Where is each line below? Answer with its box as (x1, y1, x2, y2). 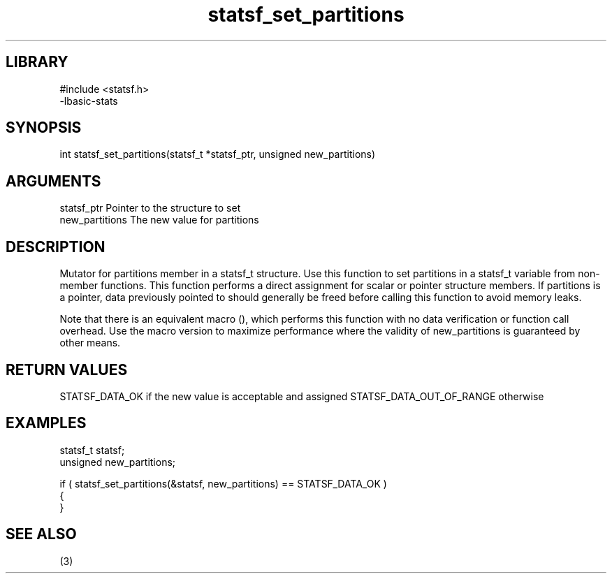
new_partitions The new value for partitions (59, 214, 259, 226)
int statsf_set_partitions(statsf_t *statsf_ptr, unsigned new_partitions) (59, 148, 376, 161)
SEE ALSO (6, 525, 77, 543)
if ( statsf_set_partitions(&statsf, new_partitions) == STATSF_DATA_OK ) (59, 477, 387, 490)
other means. (59, 337, 121, 349)
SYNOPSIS (6, 119, 82, 137)
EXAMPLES (6, 414, 87, 432)
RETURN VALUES (6, 360, 128, 379)
